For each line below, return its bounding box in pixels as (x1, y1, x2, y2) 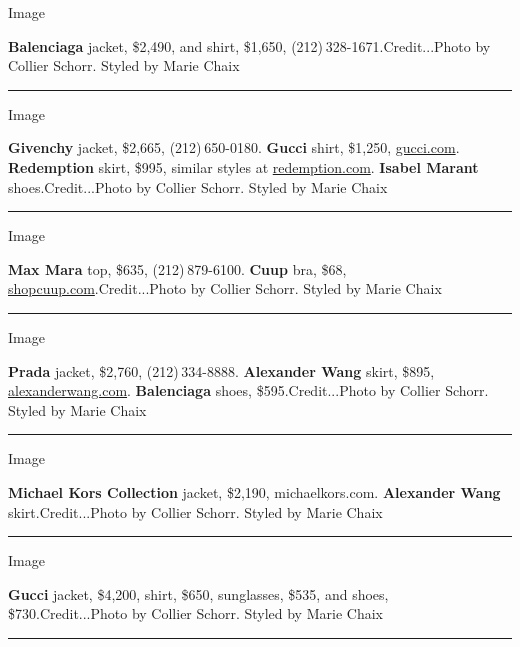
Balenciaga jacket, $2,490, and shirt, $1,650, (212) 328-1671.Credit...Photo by (8, 35, 491, 56)
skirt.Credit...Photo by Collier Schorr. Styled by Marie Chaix (8, 501, 383, 522)
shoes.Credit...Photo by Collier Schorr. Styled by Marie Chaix (8, 176, 388, 197)
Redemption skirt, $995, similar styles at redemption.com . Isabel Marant (8, 156, 479, 177)
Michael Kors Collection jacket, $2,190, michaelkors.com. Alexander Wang (8, 481, 501, 502)
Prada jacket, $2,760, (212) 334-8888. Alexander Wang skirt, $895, (8, 360, 435, 381)
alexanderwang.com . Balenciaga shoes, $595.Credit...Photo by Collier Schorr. (8, 380, 489, 401)
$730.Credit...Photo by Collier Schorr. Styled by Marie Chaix (8, 603, 383, 624)
